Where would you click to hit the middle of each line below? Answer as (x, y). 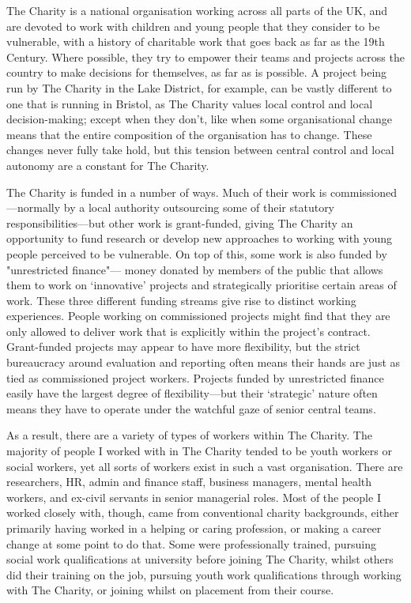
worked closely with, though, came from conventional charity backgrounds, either (203, 513)
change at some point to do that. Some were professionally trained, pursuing (191, 543)
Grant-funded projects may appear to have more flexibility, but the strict (183, 347)
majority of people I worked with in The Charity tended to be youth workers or (199, 451)
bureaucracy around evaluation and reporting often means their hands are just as (204, 362)
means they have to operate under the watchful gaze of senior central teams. (191, 408)
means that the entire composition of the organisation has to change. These (189, 134)
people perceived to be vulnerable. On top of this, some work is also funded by (197, 253)
